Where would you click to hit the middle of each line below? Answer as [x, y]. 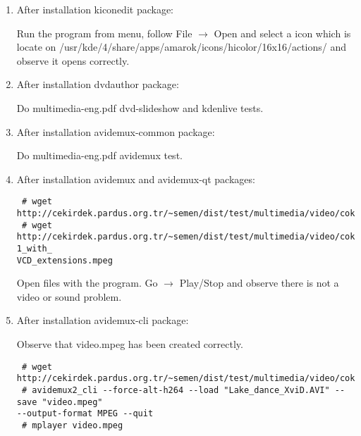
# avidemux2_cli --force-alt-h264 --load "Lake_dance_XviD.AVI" [176, 390]
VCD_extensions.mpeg [65, 260]
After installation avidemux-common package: [116, 131]
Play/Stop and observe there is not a [259, 283]
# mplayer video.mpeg [72, 425]
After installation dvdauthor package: [98, 84]
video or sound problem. [69, 296]
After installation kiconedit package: [95, 9]
